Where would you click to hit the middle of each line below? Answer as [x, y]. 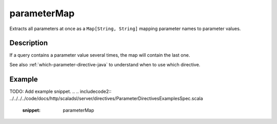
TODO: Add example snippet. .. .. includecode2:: [61, 91]
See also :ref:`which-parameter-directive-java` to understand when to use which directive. [105, 64]
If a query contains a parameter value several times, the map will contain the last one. [100, 55]
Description [29, 43]
